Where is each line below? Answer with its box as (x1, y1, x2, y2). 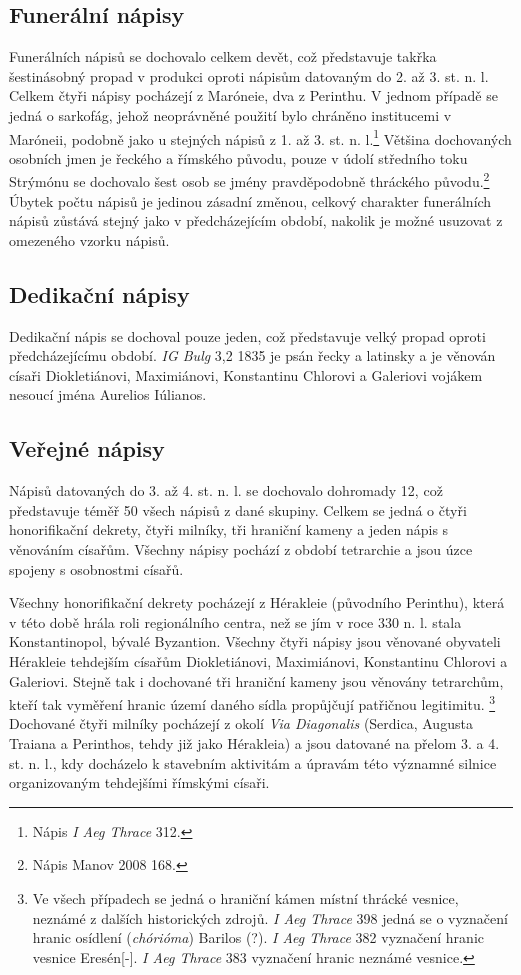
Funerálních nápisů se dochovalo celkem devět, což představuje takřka (9, 46, 437, 67)
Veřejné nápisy (9, 433, 165, 464)
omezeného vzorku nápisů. (9, 229, 170, 250)
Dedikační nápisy (9, 278, 190, 309)
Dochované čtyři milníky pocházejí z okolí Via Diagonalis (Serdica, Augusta (9, 713, 473, 734)
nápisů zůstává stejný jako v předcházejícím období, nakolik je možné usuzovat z (9, 210, 503, 231)
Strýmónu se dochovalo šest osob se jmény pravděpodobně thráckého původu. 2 (9, 168, 490, 192)
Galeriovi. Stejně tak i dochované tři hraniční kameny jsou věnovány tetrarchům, (9, 670, 504, 691)
